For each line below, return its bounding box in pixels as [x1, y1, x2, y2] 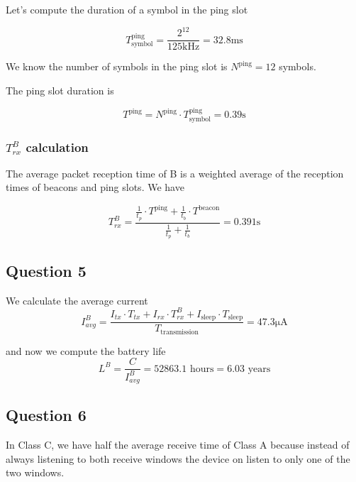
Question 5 [6, 259, 87, 281]
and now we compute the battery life [6, 343, 166, 358]
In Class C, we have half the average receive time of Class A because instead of [6, 437, 350, 452]
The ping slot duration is [6, 82, 114, 97]
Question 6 [6, 404, 87, 426]
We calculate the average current [6, 292, 148, 307]
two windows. [6, 465, 65, 480]
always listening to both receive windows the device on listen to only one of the [6, 451, 350, 466]
